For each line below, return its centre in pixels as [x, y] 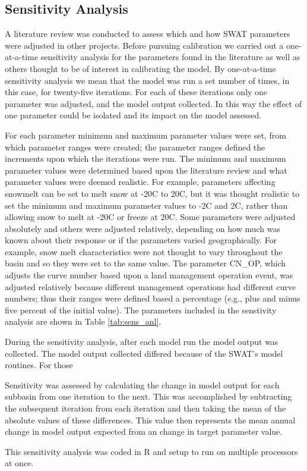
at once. [19, 463]
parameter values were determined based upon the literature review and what [146, 170]
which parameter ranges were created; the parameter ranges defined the [135, 147]
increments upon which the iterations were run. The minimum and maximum [145, 158]
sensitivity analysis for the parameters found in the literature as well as [170, 57]
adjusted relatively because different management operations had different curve [151, 286]
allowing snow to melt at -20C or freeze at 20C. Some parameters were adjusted [150, 217]
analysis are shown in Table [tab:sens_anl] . [83, 321]
